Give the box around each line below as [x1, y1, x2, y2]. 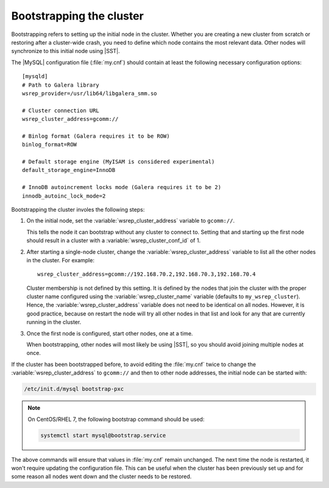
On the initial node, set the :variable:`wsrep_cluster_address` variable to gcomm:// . [26, 217, 235, 224]
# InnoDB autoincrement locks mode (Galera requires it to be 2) [22, 184, 222, 191]
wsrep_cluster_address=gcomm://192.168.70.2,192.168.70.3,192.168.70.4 [37, 271, 256, 278]
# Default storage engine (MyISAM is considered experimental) [22, 159, 215, 165]
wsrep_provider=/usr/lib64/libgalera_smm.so [22, 90, 158, 97]
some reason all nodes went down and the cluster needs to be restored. [11, 473, 192, 480]
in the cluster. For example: [26, 256, 94, 264]
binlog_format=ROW [22, 141, 77, 148]
